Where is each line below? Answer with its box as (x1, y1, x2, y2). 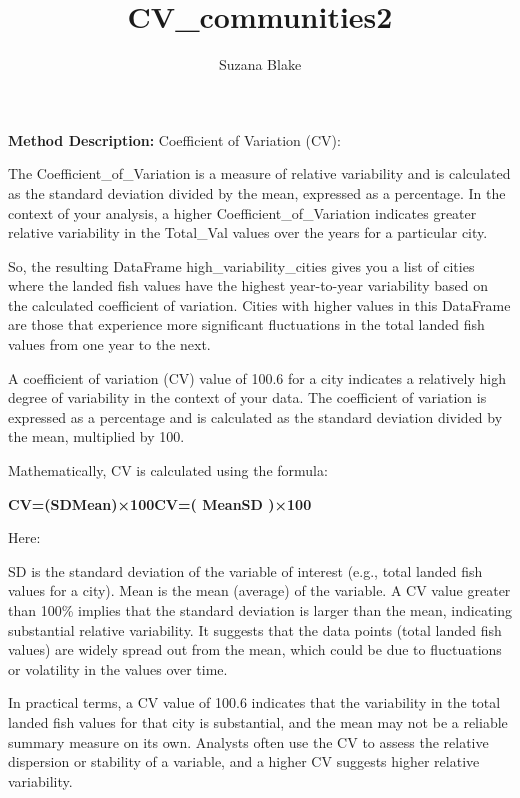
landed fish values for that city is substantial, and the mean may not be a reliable (8, 711, 508, 732)
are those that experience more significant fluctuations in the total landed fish (8, 314, 485, 335)
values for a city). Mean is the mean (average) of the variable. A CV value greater (8, 580, 511, 601)
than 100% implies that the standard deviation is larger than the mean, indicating (8, 600, 512, 620)
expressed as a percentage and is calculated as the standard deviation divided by (8, 406, 503, 427)
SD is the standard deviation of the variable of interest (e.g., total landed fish (8, 560, 483, 581)
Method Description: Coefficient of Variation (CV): (8, 129, 341, 150)
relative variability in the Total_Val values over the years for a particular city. (8, 222, 488, 243)
